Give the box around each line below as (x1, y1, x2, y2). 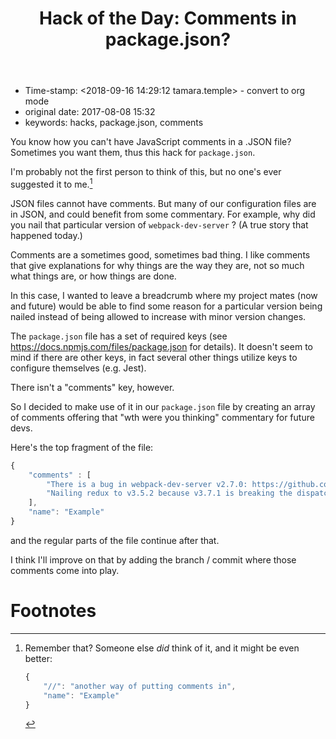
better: (24, 652, 53, 664)
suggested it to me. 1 (10, 177, 93, 190)
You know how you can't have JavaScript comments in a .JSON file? (10, 136, 292, 148)
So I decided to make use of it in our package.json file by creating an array (10, 400, 316, 412)
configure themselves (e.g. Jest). (10, 362, 147, 374)
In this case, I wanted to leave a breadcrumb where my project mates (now (10, 289, 318, 301)
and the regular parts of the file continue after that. (10, 534, 220, 546)
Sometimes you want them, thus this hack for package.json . (10, 147, 256, 159)
